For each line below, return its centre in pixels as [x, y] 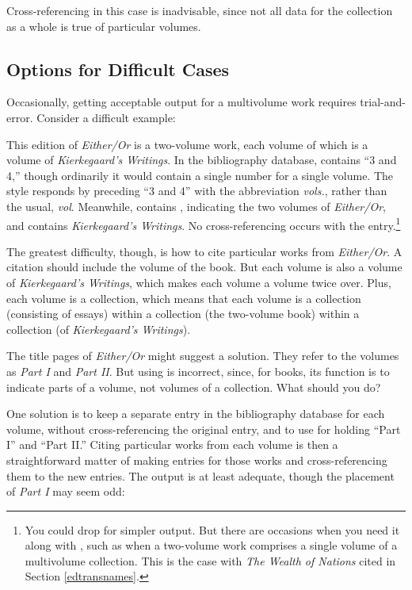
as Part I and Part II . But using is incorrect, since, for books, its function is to [198, 371]
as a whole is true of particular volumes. [104, 26]
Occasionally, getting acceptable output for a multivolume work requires [181, 102]
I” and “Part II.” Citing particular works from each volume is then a [172, 444]
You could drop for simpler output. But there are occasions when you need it [212, 529]
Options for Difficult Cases [118, 69]
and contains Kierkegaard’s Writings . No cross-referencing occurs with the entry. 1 [204, 224]
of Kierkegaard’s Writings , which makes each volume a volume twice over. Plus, [199, 282]
